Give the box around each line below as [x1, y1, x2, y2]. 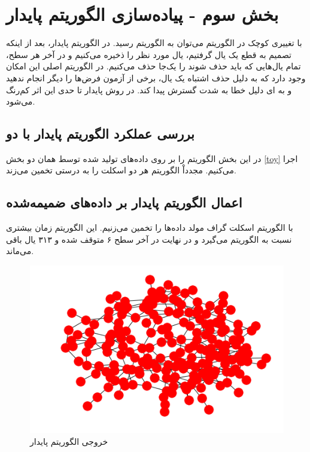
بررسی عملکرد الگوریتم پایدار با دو [6, 124, 194, 143]
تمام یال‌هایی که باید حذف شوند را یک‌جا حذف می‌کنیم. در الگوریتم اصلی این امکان [6, 60, 301, 72]
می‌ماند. [6, 245, 34, 257]
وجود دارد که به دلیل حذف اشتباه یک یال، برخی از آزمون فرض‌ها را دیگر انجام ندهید [6, 71, 306, 84]
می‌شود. [6, 95, 35, 108]
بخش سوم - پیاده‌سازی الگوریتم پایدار [6, 2, 279, 26]
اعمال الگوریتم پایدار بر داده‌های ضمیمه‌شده [6, 193, 242, 212]
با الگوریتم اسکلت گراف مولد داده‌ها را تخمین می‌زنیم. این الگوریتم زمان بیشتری [6, 221, 293, 234]
